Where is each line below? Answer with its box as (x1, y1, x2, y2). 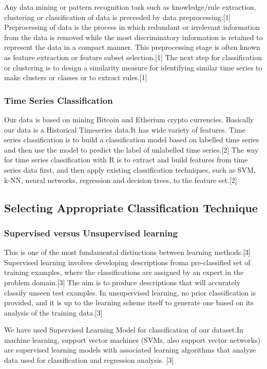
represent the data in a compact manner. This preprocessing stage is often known (4, 42, 260, 52)
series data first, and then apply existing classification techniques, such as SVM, (4, 164, 256, 175)
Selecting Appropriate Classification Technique (4, 199, 258, 215)
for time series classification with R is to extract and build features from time (4, 154, 248, 165)
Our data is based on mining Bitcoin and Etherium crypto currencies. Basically (4, 114, 254, 124)
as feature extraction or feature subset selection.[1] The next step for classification (4, 51, 262, 62)
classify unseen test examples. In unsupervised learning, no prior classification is (4, 287, 256, 298)
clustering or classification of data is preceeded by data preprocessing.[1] (4, 11, 231, 22)
